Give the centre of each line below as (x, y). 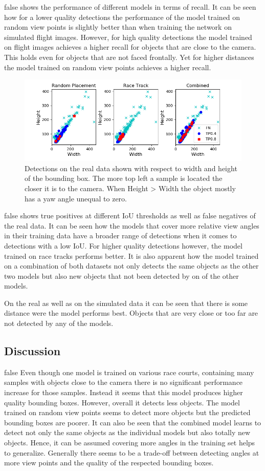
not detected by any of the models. (59, 323)
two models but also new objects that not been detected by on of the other (122, 275)
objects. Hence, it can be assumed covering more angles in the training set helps (130, 443)
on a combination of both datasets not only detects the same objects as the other (131, 266)
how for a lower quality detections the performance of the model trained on (122, 17)
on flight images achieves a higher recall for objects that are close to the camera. (130, 47)
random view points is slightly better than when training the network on (118, 27)
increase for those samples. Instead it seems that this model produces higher (124, 392)
